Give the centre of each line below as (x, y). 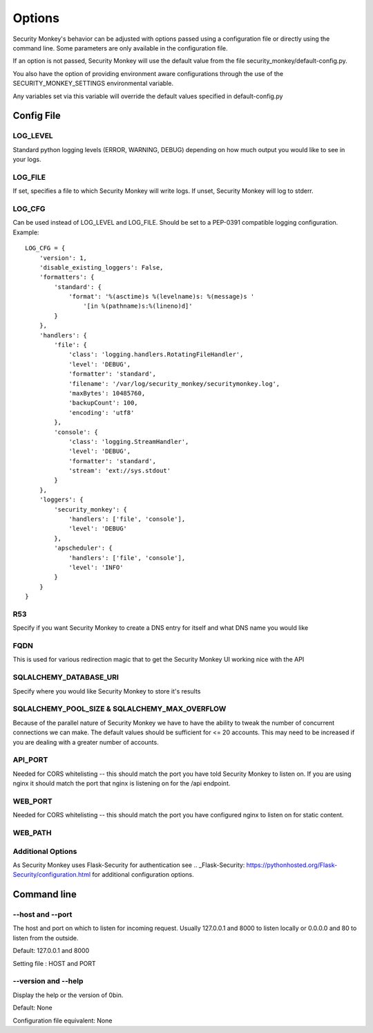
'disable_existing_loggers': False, (101, 267)
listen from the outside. (46, 938)
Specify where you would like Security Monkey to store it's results (107, 691)
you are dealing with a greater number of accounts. (86, 742)
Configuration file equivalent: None (63, 1021)
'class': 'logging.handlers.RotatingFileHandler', (156, 355)
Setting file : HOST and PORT (54, 963)
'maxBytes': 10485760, (107, 393)
